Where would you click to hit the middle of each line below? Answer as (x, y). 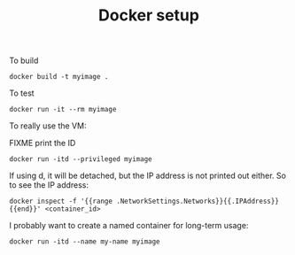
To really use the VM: (48, 126)
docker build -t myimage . (59, 77)
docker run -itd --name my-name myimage (85, 242)
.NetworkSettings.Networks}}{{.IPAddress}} (198, 201)
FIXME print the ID (43, 143)
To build (24, 61)
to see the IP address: (49, 185)
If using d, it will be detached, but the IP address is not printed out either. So (147, 176)
